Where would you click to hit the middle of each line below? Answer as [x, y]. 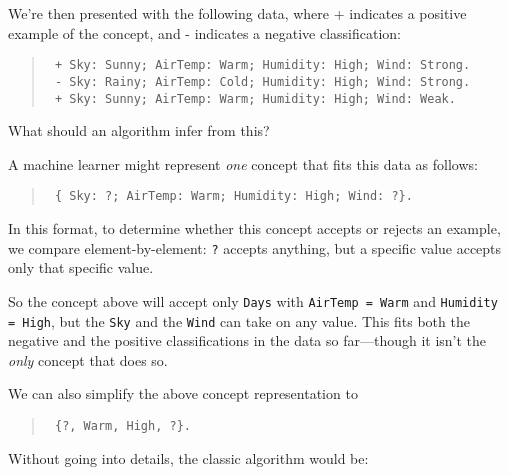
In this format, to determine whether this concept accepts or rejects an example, [254, 228]
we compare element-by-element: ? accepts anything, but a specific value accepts [255, 247]
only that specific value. [81, 267]
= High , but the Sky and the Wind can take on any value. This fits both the [239, 320]
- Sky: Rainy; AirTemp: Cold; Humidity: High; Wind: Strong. [262, 81]
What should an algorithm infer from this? [139, 130]
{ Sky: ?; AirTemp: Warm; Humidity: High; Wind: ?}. [233, 196]
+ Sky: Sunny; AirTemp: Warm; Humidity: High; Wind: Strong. [262, 65]
